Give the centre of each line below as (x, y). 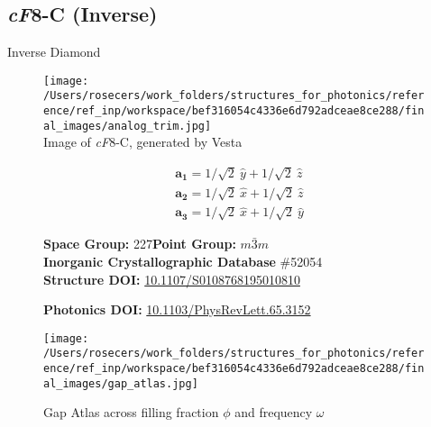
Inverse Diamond (54, 52)
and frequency (274, 412)
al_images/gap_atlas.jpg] (121, 383)
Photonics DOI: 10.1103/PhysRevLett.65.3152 (177, 309)
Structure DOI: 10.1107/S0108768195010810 (172, 279)
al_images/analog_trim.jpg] (128, 126)
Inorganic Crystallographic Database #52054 (183, 262)
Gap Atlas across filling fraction (131, 412)
